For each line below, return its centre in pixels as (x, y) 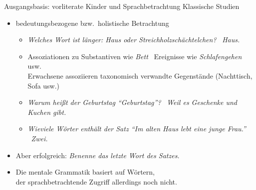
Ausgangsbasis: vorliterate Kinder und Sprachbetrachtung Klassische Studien (122, 6)
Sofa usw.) (44, 85)
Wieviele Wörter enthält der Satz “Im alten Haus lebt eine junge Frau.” (137, 129)
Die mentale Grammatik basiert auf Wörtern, (85, 172)
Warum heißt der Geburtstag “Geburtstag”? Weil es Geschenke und (132, 102)
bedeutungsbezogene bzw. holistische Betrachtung (92, 23)
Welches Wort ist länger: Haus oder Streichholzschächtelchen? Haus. (134, 40)
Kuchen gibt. (47, 112)
